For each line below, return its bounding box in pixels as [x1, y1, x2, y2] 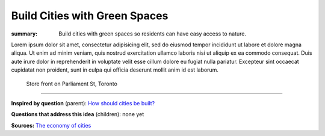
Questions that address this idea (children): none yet [11, 111, 144, 118]
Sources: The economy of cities [11, 122, 91, 129]
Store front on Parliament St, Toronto [26, 80, 117, 87]
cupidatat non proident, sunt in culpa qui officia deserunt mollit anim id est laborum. [11, 66, 219, 73]
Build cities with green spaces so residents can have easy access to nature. [58, 30, 247, 37]
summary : [11, 30, 38, 37]
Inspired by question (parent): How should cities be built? [11, 99, 155, 107]
